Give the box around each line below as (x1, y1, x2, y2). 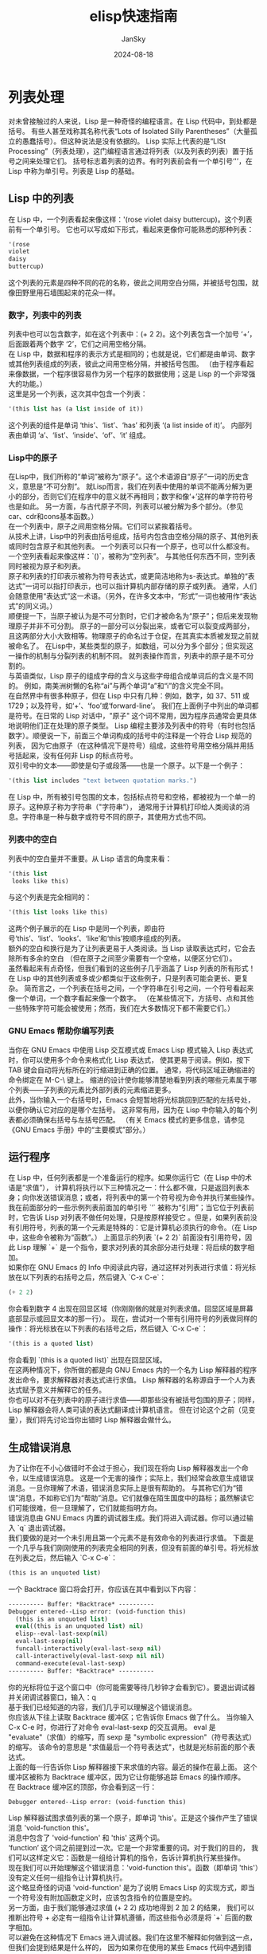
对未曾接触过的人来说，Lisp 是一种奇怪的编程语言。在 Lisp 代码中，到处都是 (8, 116, 257, 126)
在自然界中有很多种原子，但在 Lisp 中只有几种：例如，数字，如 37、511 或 (8, 691, 250, 701)
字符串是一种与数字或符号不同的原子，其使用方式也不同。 (21, 812, 211, 822)
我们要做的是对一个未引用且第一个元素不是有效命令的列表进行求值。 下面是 (8, 1532, 254, 1543)
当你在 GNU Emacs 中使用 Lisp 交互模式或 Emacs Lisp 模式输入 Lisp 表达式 (8, 1045, 253, 1055)
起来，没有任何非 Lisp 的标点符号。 (21, 751, 137, 761)
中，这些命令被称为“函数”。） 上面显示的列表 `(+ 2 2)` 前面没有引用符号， (8, 1233, 246, 1242)
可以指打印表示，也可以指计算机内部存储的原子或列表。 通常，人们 (39, 581, 257, 591)
